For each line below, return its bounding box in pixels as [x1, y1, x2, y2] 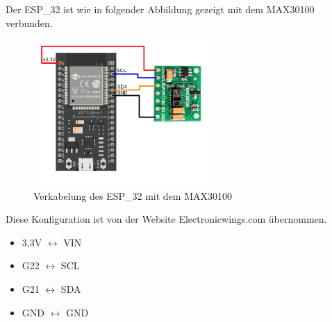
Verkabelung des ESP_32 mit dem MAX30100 [33, 188, 232, 203]
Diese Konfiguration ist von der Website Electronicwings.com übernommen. [6, 212, 327, 226]
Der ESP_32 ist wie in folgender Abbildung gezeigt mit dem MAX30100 [6, 2, 315, 16]
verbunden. [6, 15, 53, 30]
